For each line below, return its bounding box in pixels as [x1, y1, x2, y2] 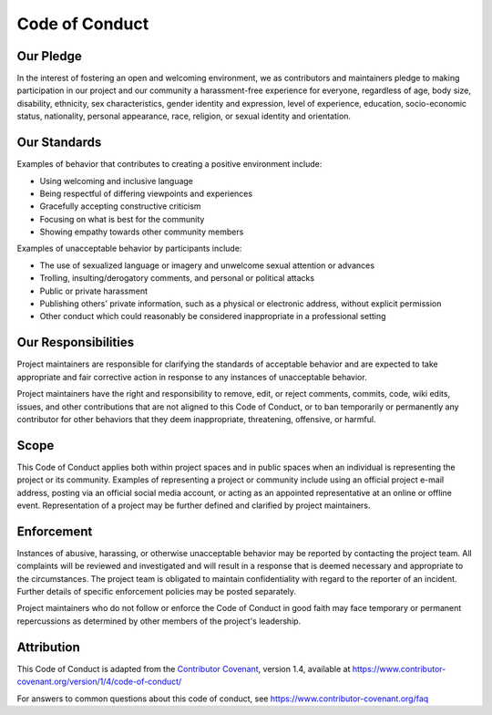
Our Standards [16, 135, 102, 150]
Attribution [16, 639, 81, 655]
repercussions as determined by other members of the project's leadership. [16, 616, 302, 627]
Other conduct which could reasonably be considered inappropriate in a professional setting [39, 311, 386, 322]
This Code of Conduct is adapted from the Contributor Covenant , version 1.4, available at [16, 663, 351, 674]
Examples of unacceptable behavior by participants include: [16, 243, 242, 254]
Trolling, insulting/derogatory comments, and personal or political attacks [39, 273, 314, 284]
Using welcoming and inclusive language [39, 175, 194, 186]
